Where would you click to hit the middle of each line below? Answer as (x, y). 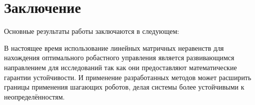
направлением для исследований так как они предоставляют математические (120, 67)
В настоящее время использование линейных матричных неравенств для (114, 48)
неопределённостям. (34, 96)
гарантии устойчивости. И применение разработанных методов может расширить (128, 77)
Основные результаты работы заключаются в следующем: (92, 31)
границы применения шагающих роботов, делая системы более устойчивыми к (124, 87)
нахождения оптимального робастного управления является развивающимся (119, 57)
